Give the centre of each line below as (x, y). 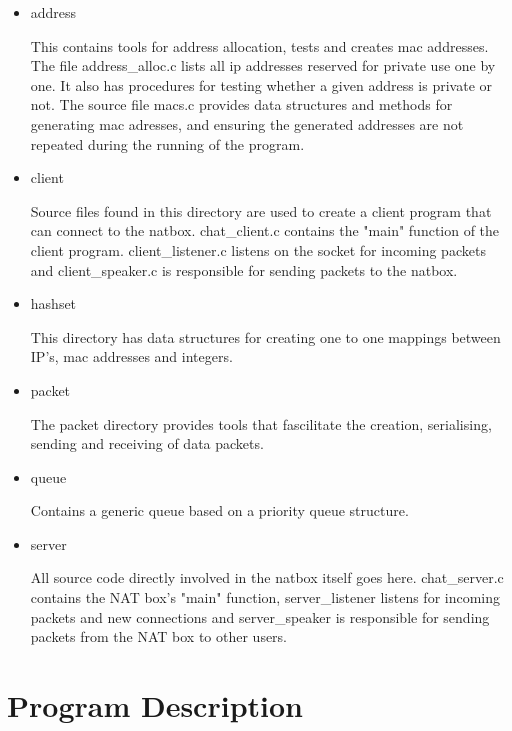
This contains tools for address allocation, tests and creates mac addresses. (259, 45)
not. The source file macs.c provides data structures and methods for (241, 104)
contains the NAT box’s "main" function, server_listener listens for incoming (265, 597)
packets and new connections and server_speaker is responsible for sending (260, 616)
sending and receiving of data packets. (147, 443)
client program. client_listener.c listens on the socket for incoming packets (258, 249)
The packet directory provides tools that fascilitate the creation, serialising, (261, 423)
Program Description (155, 705)
